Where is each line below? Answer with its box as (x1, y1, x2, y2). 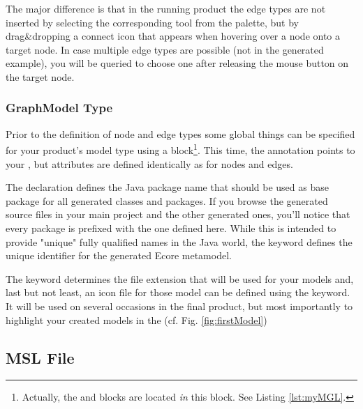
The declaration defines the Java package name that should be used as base (6, 180, 329, 194)
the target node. (6, 69, 75, 84)
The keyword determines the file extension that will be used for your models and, (6, 271, 354, 286)
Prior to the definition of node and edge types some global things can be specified (6, 126, 355, 141)
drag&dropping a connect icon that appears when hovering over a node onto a (6, 29, 341, 43)
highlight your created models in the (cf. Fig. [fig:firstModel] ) (6, 312, 267, 327)
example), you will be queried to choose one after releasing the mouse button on (6, 56, 349, 70)
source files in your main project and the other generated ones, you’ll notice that (6, 207, 350, 222)
